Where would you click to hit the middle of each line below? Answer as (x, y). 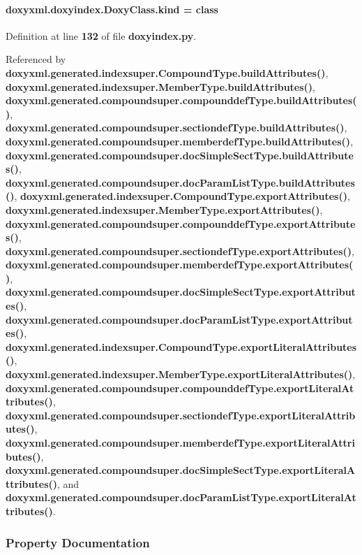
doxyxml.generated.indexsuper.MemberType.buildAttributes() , (160, 86)
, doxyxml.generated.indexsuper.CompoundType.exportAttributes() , (182, 196)
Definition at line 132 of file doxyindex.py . (101, 35)
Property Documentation (78, 542)
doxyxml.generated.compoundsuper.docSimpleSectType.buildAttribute (180, 155)
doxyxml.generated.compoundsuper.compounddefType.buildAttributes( (181, 100)
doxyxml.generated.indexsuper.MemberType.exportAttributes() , (164, 209)
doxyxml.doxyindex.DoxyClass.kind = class (112, 9)
